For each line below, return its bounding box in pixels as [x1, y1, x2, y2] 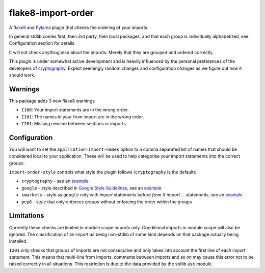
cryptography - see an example [21, 178, 89, 184]
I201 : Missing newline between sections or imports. [21, 120, 127, 126]
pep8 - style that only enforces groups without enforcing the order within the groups [21, 199, 192, 205]
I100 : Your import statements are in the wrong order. [21, 107, 129, 113]
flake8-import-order [9, 7, 94, 18]
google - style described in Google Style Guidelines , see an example [21, 185, 161, 191]
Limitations [9, 212, 44, 220]
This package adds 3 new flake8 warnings [9, 98, 95, 104]
